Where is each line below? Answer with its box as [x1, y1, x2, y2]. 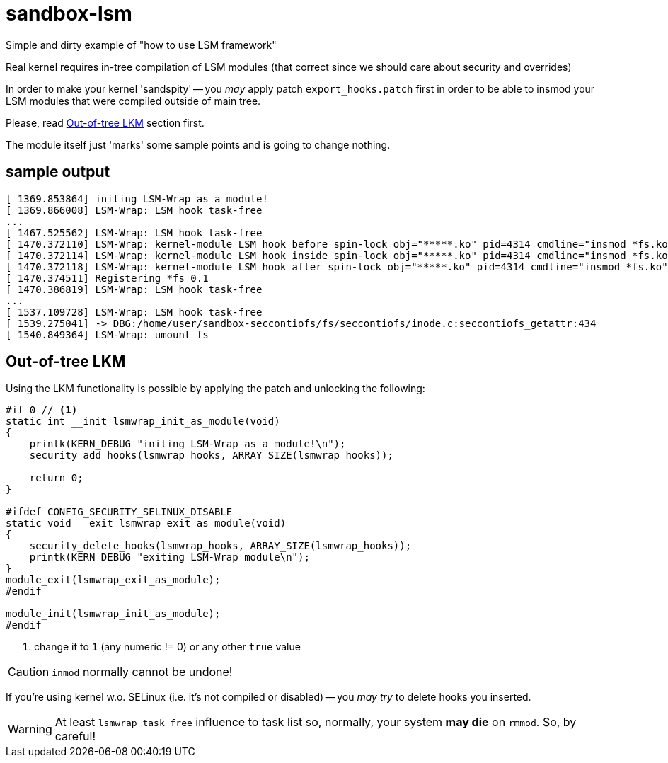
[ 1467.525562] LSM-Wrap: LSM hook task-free [6, 226, 263, 239]
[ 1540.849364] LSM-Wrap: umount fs [6, 328, 209, 340]
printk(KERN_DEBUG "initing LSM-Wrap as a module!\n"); [29, 438, 346, 450]
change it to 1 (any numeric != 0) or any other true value [34, 641, 301, 653]
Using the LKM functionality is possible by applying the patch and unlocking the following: [6, 382, 425, 395]
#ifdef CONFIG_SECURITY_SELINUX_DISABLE [6, 506, 233, 518]
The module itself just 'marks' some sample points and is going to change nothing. [6, 138, 391, 151]
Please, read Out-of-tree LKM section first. [6, 116, 205, 129]
